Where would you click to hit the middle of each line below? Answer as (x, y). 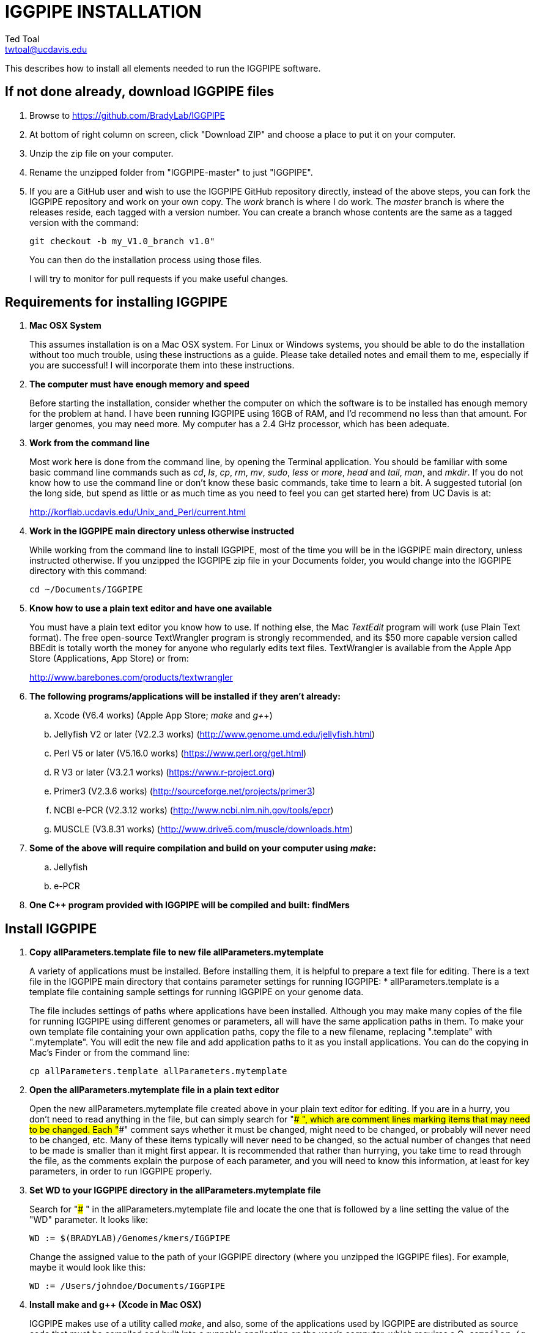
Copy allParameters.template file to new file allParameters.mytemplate (177, 952)
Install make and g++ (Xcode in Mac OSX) (116, 1305)
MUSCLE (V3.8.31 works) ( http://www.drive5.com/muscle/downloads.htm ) (204, 829)
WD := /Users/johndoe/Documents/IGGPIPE (127, 1286)
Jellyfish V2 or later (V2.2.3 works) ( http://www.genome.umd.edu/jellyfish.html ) (214, 734)
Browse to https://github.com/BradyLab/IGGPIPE (127, 115)
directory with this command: (88, 571)
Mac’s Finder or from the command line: (110, 1053)
